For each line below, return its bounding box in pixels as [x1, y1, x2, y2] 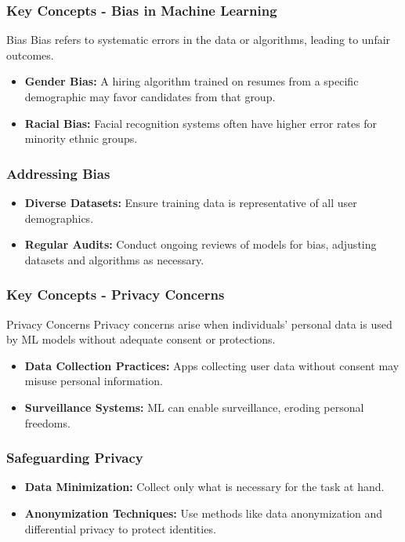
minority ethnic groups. [24, 130, 138, 147]
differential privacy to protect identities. [24, 520, 216, 537]
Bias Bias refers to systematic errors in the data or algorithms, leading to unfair [6, 31, 391, 48]
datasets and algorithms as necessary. [24, 251, 204, 267]
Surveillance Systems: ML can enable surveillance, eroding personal [24, 398, 364, 415]
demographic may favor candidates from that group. [24, 89, 276, 104]
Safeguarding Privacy [6, 448, 143, 467]
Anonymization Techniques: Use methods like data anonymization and [24, 504, 383, 521]
